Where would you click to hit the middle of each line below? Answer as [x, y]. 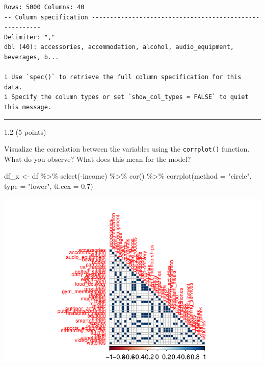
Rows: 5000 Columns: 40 [44, 7]
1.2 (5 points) [25, 131]
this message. [28, 107]
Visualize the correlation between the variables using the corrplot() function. [127, 149]
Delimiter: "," [30, 37]
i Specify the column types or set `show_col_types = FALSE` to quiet [126, 97]
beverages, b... [32, 57]
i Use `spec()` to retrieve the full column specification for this [123, 77]
